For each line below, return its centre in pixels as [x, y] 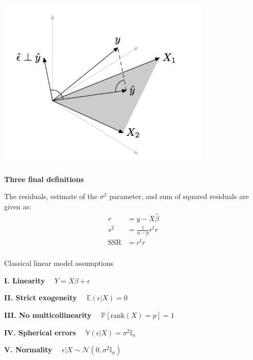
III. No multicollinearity [48, 315]
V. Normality [28, 349]
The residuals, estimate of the [51, 196]
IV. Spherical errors [40, 332]
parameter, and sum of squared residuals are [179, 196]
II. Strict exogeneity [41, 298]
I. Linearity [25, 280]
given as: [18, 206]
